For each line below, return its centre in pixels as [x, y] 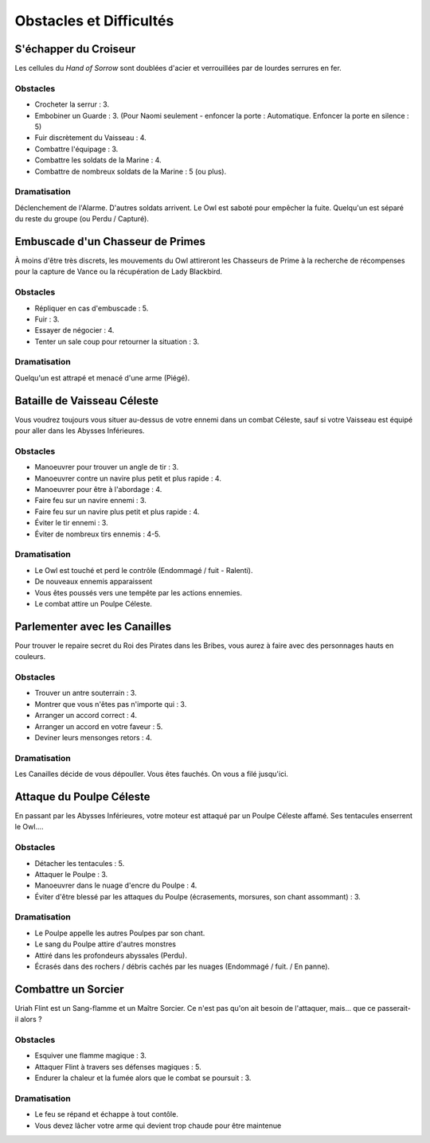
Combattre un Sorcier [69, 989]
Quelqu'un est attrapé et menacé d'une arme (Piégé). [102, 377]
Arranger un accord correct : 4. [86, 716]
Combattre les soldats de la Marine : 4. [98, 160]
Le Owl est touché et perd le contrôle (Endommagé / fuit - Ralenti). [144, 570]
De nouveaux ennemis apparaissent [94, 582]
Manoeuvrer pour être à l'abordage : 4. [98, 490]
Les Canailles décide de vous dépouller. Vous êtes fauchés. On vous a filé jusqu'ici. [151, 774]
